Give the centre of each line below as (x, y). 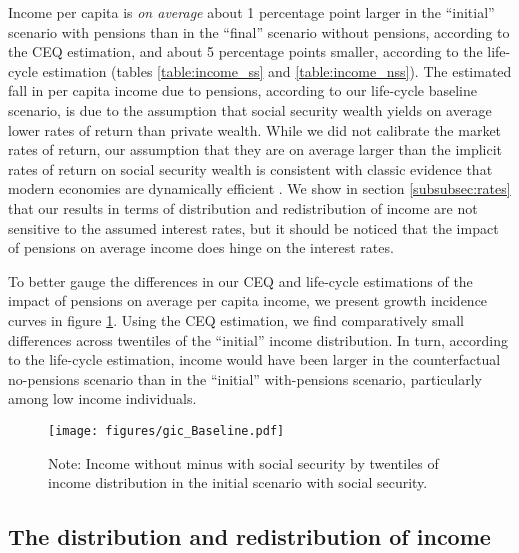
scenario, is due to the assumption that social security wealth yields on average (250, 109)
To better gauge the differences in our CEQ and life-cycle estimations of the (240, 280)
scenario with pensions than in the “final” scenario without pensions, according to (259, 31)
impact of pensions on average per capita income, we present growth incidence (248, 300)
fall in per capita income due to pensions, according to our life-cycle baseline (242, 90)
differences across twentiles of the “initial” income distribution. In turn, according (258, 339)
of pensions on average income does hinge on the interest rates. (201, 247)
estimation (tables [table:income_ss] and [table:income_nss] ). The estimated (277, 70)
